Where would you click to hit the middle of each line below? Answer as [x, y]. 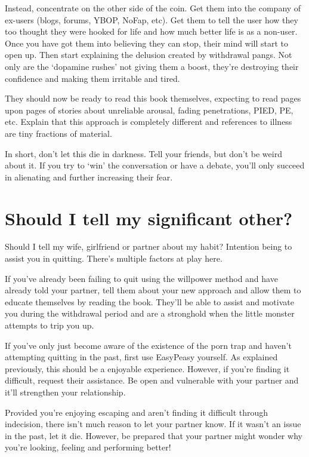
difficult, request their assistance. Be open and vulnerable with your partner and [152, 380]
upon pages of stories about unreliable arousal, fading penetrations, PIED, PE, [149, 110]
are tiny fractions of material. [58, 133]
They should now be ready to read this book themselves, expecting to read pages [153, 98]
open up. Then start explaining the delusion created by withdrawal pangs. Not [149, 55]
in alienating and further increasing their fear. [89, 177]
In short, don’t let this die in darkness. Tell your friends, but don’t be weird [143, 153]
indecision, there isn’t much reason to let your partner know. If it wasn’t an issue [153, 424]
